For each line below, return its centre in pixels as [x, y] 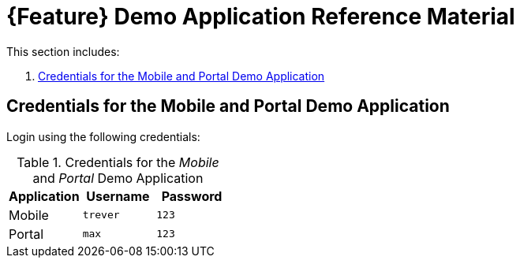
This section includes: [63, 51]
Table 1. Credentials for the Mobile [118, 162]
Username [118, 196]
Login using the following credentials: [103, 136]
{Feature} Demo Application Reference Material [261, 17]
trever [101, 215]
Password [192, 196]
